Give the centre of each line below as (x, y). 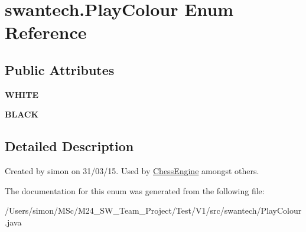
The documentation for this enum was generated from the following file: (135, 190)
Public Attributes (60, 69)
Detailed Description (69, 146)
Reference (46, 32)
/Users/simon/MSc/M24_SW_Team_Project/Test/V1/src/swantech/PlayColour (153, 210)
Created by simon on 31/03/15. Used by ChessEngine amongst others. (132, 171)
